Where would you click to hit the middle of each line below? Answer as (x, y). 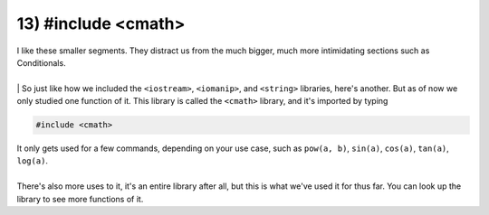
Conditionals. (42, 62)
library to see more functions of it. (80, 199)
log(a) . (33, 161)
